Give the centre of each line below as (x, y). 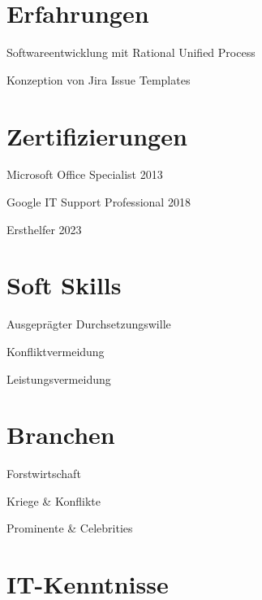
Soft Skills (64, 285)
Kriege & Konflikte (54, 500)
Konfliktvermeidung (56, 351)
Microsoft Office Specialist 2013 (85, 174)
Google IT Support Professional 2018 (99, 202)
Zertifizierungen (97, 135)
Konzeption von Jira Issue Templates (99, 79)
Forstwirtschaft (44, 474)
